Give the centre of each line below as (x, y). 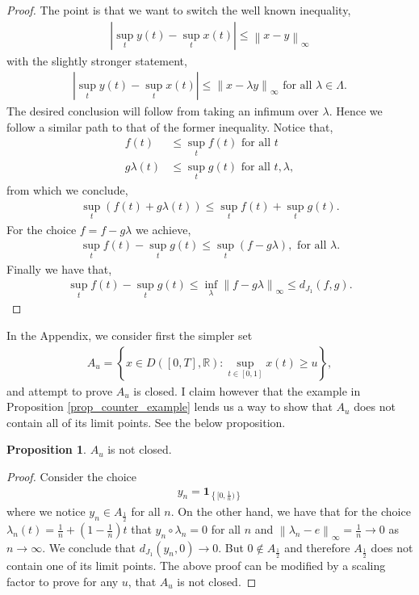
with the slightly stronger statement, (97, 60)
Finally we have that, (59, 268)
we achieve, (163, 229)
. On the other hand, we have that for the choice (291, 511)
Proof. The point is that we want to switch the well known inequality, (179, 10)
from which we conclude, (67, 189)
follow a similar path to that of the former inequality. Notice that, (170, 126)
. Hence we (356, 111)
